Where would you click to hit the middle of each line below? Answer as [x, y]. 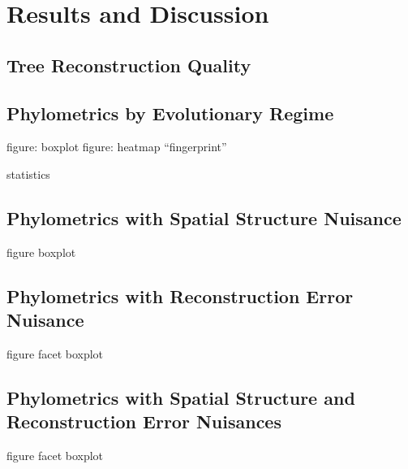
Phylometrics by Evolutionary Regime [170, 113]
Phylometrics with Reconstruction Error [180, 295]
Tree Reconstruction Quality [129, 65]
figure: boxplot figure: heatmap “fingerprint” [117, 147]
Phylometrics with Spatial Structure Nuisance [204, 217]
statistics [28, 174]
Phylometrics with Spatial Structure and [181, 397]
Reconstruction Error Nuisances [144, 421]
